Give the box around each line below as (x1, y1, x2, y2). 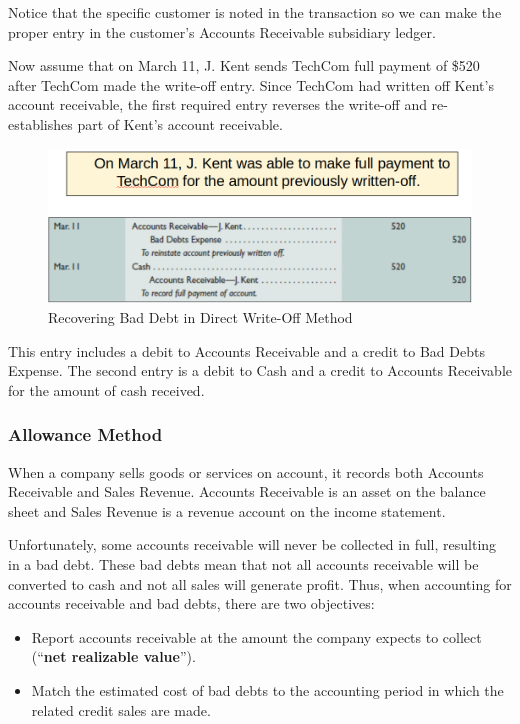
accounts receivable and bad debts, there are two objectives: (8, 593, 375, 614)
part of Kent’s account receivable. (77, 113, 283, 134)
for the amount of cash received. (8, 379, 205, 400)
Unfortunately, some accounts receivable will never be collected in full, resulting (8, 534, 497, 555)
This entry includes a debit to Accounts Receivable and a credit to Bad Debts (8, 340, 485, 361)
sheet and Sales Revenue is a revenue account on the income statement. (8, 500, 446, 521)
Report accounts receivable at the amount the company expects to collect (31, 626, 482, 647)
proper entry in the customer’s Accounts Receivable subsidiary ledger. (8, 21, 436, 42)
